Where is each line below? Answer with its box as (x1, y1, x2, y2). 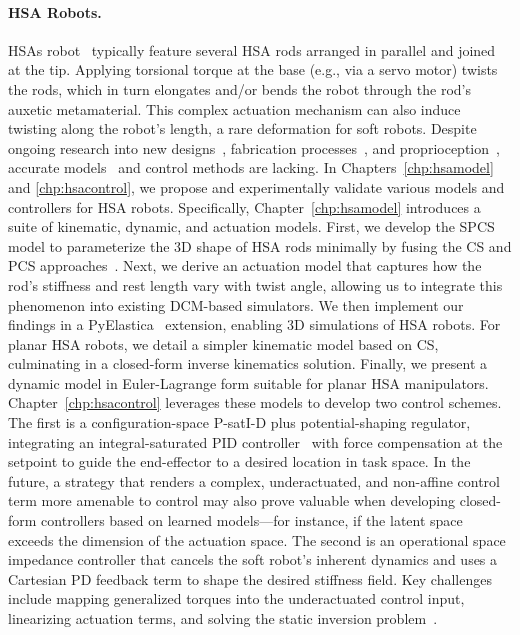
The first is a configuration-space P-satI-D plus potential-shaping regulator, (8, 412, 471, 433)
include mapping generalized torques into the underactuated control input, (8, 588, 465, 609)
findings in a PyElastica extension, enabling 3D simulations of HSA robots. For (8, 314, 501, 335)
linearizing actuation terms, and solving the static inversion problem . (8, 608, 438, 629)
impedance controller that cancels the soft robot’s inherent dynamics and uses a (8, 549, 498, 570)
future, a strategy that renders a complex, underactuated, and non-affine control (8, 470, 500, 491)
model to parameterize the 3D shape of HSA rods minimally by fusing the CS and (8, 235, 512, 256)
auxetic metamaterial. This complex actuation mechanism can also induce (8, 98, 461, 119)
